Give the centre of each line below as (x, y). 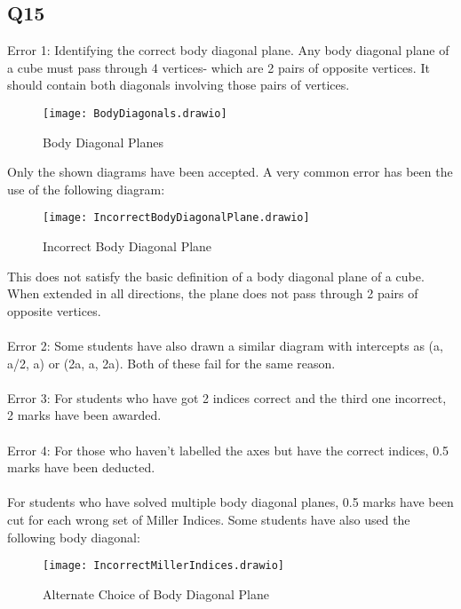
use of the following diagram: (86, 189)
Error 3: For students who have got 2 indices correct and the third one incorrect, (227, 397)
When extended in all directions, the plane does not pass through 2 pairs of (213, 293)
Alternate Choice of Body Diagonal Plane (156, 593)
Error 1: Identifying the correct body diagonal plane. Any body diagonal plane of (228, 50)
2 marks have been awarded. (84, 415)
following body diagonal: (74, 537)
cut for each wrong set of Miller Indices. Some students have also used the (209, 519)
